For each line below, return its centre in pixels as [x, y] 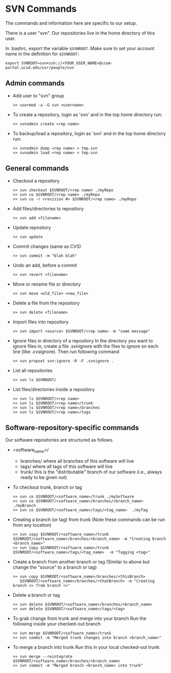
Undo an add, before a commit [45, 265]
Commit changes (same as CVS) [47, 246]
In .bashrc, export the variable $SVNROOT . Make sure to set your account [80, 48]
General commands [37, 169]
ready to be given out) [44, 477]
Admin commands [35, 83]
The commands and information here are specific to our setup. [71, 23]
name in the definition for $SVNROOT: [43, 54]
